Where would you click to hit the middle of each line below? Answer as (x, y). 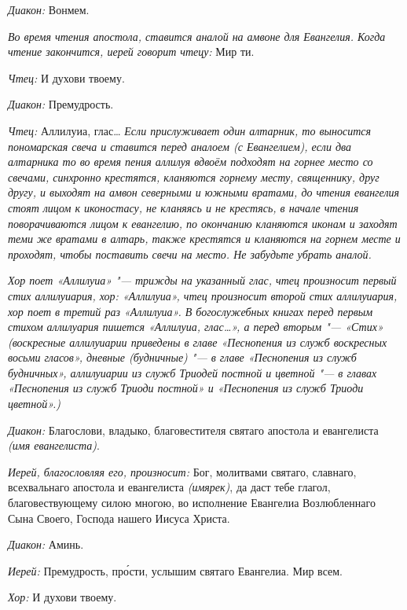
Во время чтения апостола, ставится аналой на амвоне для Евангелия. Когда (197, 36)
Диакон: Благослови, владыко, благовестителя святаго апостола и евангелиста (193, 430)
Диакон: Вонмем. (49, 9)
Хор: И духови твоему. (62, 597)
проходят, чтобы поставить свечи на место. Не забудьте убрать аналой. (190, 254)
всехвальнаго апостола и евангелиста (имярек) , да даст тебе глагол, (169, 487)
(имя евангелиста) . (54, 445)
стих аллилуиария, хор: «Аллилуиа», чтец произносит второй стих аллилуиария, (203, 295)
